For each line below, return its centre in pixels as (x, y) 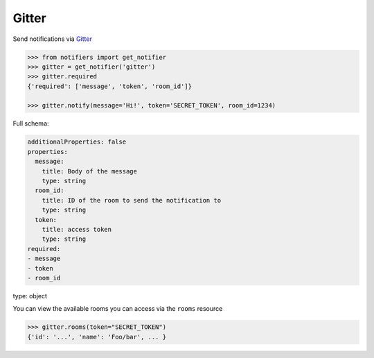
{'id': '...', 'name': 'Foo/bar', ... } (97, 337)
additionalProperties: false (77, 142)
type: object (30, 296)
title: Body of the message (90, 171)
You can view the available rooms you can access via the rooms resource (118, 309)
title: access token (77, 229)
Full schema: (31, 123)
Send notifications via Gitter (53, 39)
